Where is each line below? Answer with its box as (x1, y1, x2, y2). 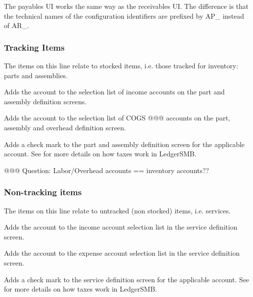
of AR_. (4, 20, 29, 30)
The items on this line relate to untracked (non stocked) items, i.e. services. (4, 205, 231, 215)
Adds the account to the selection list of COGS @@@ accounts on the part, (4, 113, 230, 123)
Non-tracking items (4, 186, 82, 198)
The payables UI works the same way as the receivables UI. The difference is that (4, 1, 249, 11)
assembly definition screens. (4, 96, 87, 106)
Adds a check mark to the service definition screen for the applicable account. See (4, 274, 250, 284)
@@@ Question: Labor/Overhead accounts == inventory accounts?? (4, 165, 209, 175)
